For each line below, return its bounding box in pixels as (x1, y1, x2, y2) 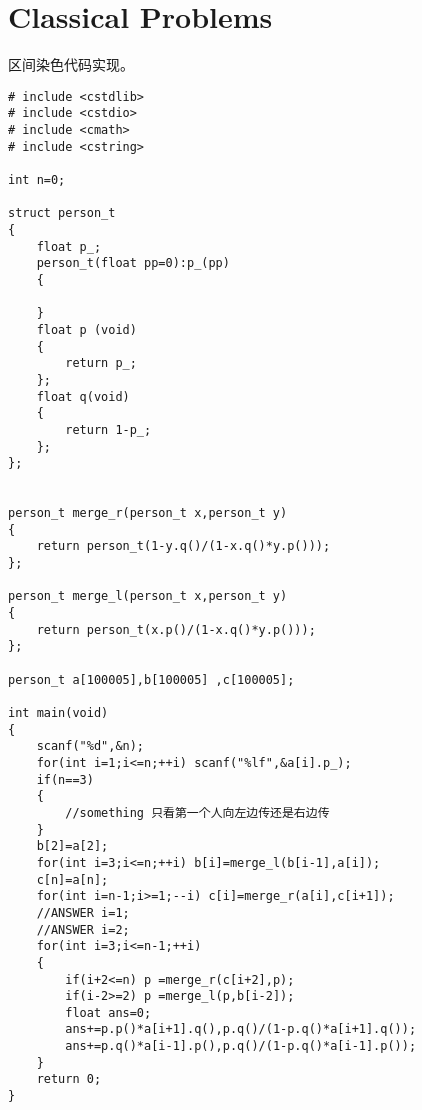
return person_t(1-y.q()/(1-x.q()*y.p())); (36, 539, 331, 554)
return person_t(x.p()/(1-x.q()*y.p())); (36, 622, 316, 637)
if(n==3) (36, 772, 94, 787)
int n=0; (8, 173, 66, 187)
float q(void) (36, 389, 130, 404)
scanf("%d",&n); (36, 739, 145, 754)
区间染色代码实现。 (8, 54, 134, 75)
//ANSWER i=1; (36, 905, 130, 920)
